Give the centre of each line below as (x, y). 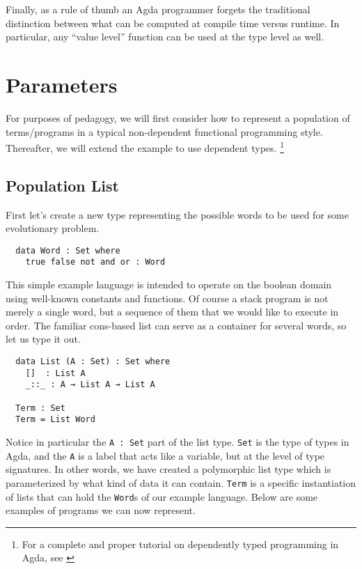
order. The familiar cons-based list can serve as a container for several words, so (176, 325)
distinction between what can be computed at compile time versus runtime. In (173, 23)
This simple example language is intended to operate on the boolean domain (169, 284)
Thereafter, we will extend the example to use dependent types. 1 (145, 147)
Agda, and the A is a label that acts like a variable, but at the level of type (165, 455)
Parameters (62, 84)
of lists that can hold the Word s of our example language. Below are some (162, 496)
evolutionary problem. (53, 228)
